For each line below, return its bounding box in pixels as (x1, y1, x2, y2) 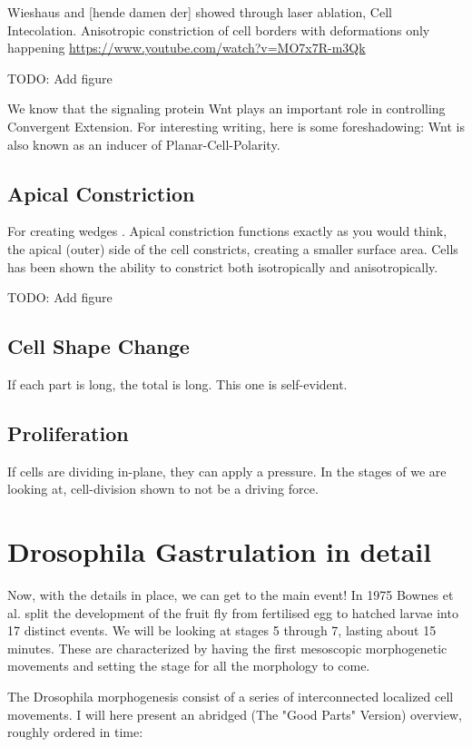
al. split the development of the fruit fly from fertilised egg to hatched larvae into (7, 603, 458, 622)
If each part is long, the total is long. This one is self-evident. (7, 374, 348, 393)
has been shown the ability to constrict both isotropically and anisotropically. (7, 257, 438, 276)
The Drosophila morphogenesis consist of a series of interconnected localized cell (7, 687, 454, 706)
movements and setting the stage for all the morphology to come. (7, 656, 370, 675)
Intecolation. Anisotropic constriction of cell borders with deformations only (7, 20, 430, 39)
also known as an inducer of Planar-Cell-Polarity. (7, 134, 280, 153)
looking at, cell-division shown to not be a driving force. (7, 479, 319, 498)
